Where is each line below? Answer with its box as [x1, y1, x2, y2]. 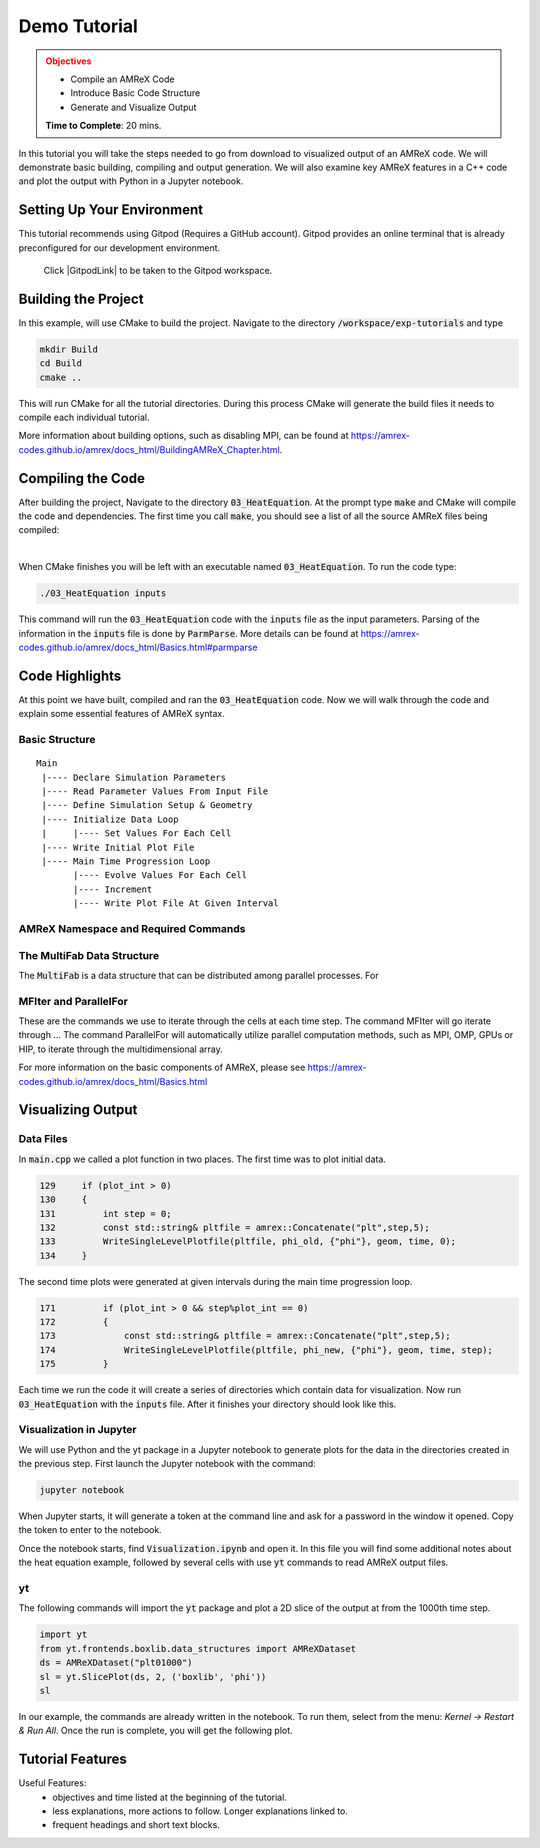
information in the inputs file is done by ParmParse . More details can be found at [18, 627, 359, 639]
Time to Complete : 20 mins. [45, 120, 162, 132]
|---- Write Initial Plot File [41, 841, 195, 853]
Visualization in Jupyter [18, 1423, 137, 1437]
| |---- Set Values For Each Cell [41, 828, 232, 839]
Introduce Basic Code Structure [70, 87, 201, 99]
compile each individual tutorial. [18, 411, 150, 424]
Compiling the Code [18, 470, 145, 487]
